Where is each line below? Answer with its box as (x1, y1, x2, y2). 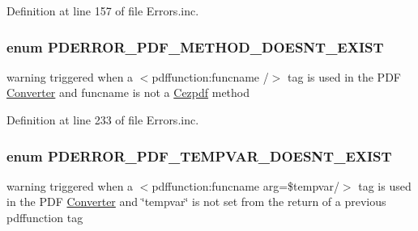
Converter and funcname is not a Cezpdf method (6, 84, 250, 101)
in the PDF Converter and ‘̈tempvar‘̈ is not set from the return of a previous (6, 193, 386, 210)
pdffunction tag (6, 209, 83, 225)
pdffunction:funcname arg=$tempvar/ (151, 177, 339, 194)
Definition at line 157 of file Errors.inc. (6, 2, 199, 19)
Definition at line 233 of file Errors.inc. (6, 111, 199, 128)
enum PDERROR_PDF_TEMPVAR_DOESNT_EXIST (6, 145, 392, 166)
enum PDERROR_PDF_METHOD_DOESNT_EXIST (6, 36, 384, 57)
